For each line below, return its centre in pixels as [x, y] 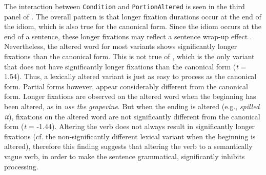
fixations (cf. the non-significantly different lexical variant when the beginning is [130, 136]
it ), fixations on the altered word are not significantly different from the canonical [132, 116]
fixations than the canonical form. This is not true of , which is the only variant [129, 56]
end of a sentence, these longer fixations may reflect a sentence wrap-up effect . [128, 36]
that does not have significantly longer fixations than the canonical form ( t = [125, 66]
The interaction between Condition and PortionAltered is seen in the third [125, 6]
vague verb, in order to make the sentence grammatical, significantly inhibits [125, 156]
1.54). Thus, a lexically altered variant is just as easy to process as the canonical [130, 76]
